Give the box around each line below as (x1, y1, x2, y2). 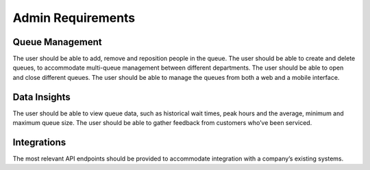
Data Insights (12, 91, 71, 102)
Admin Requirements (12, 10, 136, 25)
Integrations (12, 137, 66, 148)
